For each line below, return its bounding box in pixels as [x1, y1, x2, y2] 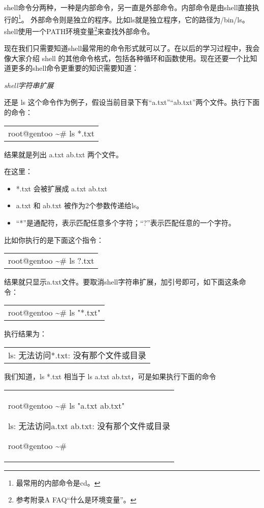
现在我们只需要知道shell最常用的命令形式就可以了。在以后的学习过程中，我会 [4, 43, 260, 53]
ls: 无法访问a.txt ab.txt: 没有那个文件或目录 [8, 419, 171, 432]
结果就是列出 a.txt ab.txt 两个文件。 [4, 149, 123, 159]
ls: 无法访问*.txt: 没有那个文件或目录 [8, 349, 146, 361]
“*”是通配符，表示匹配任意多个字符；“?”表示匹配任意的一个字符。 [16, 217, 236, 228]
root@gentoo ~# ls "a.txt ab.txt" [8, 399, 125, 411]
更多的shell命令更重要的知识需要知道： [11, 63, 139, 73]
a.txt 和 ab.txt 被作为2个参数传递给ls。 [16, 200, 144, 211]
